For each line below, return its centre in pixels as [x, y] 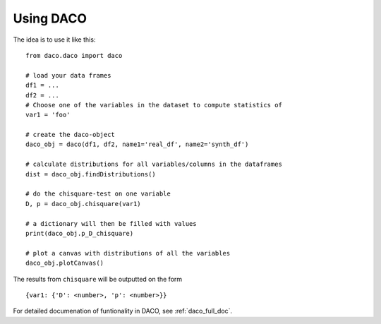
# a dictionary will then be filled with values [111, 223]
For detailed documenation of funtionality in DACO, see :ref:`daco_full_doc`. [123, 311]
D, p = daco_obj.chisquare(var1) [83, 204]
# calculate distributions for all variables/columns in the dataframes [154, 164]
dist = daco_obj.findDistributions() [91, 174]
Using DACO [50, 18]
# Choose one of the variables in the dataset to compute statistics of [154, 105]
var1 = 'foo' [48, 115]
